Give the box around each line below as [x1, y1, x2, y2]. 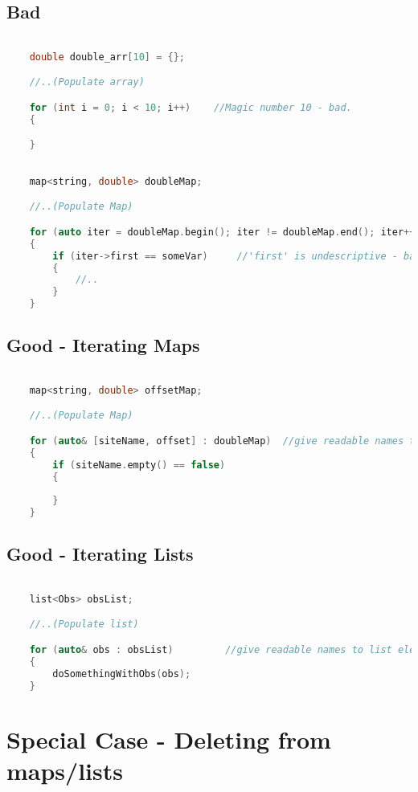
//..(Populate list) [29, 618, 139, 631]
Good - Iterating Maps [6, 333, 200, 357]
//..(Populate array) [29, 76, 145, 88]
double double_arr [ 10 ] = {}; [29, 51, 186, 63]
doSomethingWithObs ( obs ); [52, 667, 191, 680]
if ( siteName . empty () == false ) [52, 459, 226, 471]
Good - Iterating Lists [6, 541, 194, 566]
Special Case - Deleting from [6, 722, 331, 755]
